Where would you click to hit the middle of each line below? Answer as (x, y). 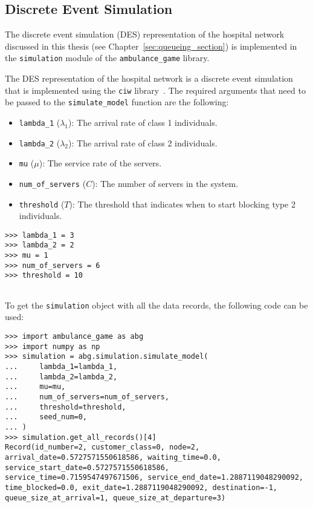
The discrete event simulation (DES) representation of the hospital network (145, 34)
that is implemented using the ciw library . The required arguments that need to (155, 90)
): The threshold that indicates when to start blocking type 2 (182, 204)
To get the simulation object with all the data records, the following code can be (156, 305)
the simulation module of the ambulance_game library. (107, 58)
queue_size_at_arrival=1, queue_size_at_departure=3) (115, 498)
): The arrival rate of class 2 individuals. (143, 142)
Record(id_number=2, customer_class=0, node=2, (102, 447)
